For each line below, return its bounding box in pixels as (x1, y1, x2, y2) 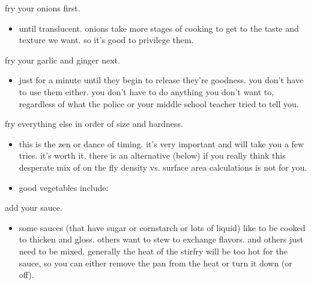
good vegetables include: (19, 181, 109, 193)
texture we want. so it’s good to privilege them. (19, 34, 194, 46)
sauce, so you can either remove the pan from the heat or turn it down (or (19, 256, 292, 269)
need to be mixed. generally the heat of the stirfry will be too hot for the (19, 244, 288, 257)
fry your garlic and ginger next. (5, 53, 120, 66)
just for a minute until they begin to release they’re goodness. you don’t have (19, 74, 304, 86)
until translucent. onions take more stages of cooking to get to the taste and (19, 22, 299, 34)
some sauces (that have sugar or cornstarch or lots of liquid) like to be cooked (19, 221, 306, 234)
